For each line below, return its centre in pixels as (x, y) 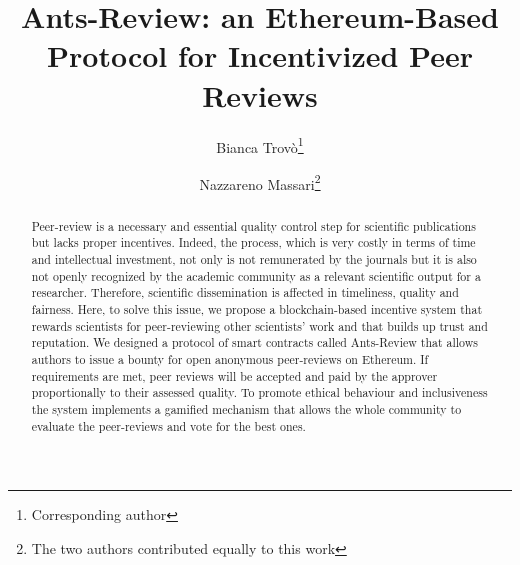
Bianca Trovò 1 (260, 145)
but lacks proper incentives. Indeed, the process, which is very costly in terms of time (253, 242)
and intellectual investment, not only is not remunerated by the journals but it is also (254, 259)
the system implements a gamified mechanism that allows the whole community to (246, 409)
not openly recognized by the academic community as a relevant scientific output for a (256, 275)
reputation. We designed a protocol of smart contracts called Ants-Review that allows (254, 342)
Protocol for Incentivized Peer (260, 55)
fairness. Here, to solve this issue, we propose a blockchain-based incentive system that (257, 309)
